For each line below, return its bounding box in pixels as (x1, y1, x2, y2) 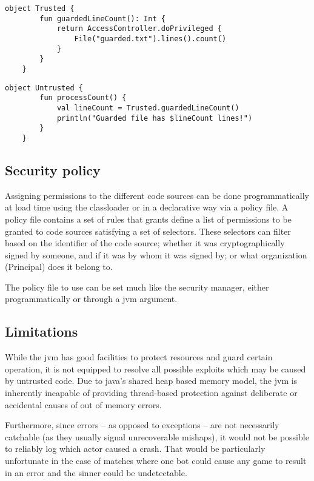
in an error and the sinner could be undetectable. (5, 466, 187, 479)
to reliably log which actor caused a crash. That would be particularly (5, 442, 266, 455)
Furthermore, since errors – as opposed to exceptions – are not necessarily (5, 419, 279, 431)
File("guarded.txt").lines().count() (74, 34, 227, 43)
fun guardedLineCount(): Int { (39, 14, 165, 23)
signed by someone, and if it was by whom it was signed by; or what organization (5, 248, 307, 261)
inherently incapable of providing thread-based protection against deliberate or (5, 386, 298, 399)
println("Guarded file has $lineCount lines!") (56, 113, 253, 123)
